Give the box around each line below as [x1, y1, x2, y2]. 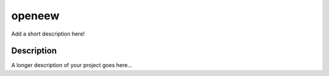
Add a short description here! [11, 30, 85, 37]
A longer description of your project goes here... [11, 62, 132, 69]
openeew [11, 9, 60, 22]
